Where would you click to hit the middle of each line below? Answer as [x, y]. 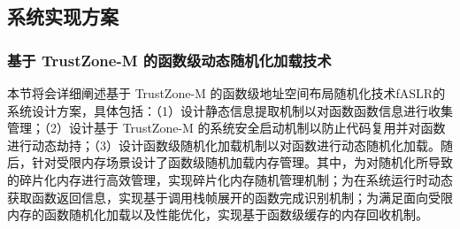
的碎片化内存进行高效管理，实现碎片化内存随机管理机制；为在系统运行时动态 [230, 179]
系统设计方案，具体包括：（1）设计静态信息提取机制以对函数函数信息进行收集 [230, 110]
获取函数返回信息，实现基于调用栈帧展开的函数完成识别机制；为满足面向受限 [230, 197]
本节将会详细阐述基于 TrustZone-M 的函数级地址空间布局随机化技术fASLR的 [226, 93]
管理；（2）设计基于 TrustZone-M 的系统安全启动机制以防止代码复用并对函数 [226, 128]
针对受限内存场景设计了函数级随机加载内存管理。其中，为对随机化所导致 [242, 162]
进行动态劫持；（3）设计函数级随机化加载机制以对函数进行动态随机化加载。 [224, 145]
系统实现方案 [63, 16]
